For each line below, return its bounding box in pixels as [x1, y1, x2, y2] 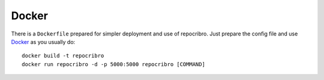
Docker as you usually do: [11, 38, 76, 45]
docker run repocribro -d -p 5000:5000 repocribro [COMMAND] [22, 61, 205, 67]
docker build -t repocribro [22, 52, 104, 60]
